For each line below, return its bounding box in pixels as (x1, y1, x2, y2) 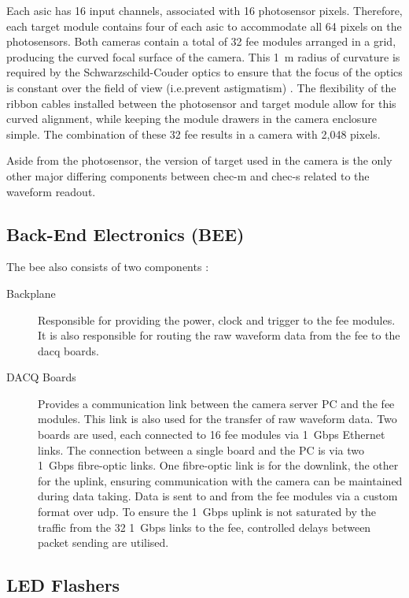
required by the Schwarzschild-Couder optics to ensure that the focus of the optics (6, 64, 403, 80)
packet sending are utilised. (38, 534, 169, 551)
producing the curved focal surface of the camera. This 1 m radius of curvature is (6, 48, 400, 65)
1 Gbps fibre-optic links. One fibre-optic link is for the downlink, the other (38, 457, 399, 474)
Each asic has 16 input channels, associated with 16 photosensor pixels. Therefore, (6, 2, 403, 18)
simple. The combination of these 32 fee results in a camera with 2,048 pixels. (6, 125, 381, 142)
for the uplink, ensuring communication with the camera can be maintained (38, 472, 403, 488)
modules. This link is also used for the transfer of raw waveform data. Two (38, 410, 397, 427)
